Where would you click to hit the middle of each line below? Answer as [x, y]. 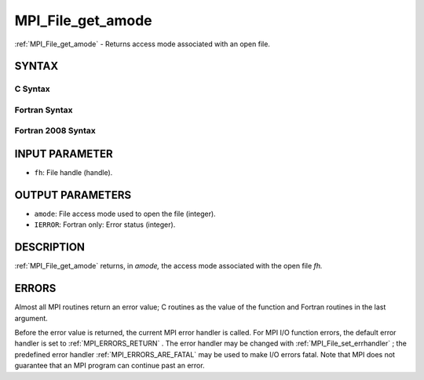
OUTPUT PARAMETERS [73, 195]
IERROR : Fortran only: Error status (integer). [105, 225]
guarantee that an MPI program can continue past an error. [110, 366]
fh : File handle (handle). [73, 173]
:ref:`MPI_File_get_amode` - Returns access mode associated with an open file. [143, 44]
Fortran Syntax [44, 110]
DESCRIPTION [50, 247]
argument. [31, 318]
